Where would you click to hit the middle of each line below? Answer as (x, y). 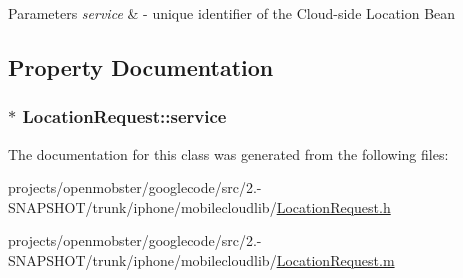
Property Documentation (141, 66)
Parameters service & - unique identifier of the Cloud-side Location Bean (232, 13)
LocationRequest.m (335, 259)
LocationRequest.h (333, 206)
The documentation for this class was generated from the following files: (228, 153)
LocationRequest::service (124, 116)
